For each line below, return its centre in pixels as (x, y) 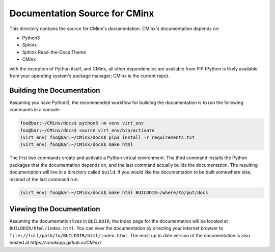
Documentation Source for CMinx (82, 13)
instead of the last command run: (44, 179)
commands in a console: (35, 110)
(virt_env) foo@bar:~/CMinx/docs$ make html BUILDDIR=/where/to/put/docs (114, 193)
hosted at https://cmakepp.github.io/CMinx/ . (56, 243)
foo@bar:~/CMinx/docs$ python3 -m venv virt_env (82, 123)
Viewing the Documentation (55, 209)
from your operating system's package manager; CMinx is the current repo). (90, 75)
